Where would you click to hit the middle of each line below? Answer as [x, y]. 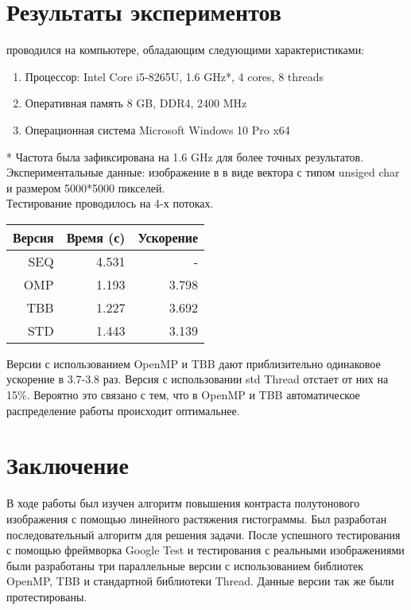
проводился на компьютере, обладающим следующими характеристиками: [186, 50]
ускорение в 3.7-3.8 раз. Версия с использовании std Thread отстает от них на [198, 379]
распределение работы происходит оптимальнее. [123, 410]
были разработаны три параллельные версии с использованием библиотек [185, 565]
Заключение [68, 465]
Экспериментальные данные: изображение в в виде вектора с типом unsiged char [203, 172]
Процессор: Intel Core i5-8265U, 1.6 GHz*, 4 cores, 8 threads [174, 76]
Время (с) [96, 237]
